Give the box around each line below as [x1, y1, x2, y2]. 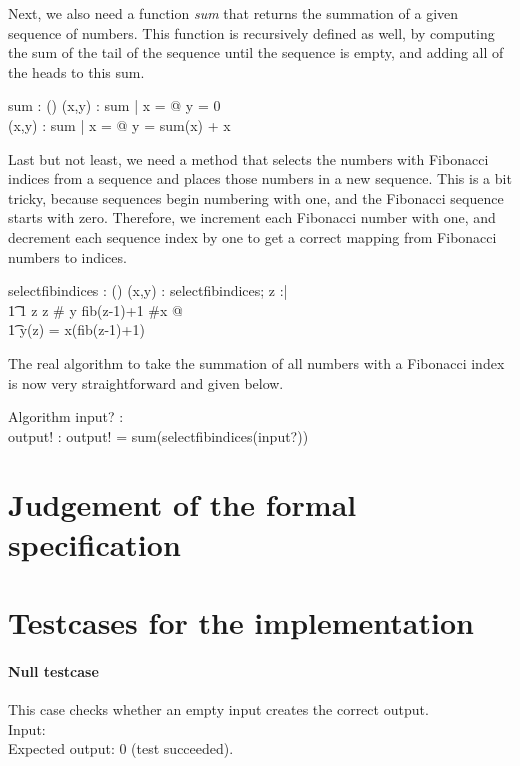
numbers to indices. [8, 246, 127, 267]
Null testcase [8, 660, 99, 681]
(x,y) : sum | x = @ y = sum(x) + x [8, 114, 231, 135]
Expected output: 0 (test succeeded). [8, 738, 234, 759]
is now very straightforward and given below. [8, 372, 284, 393]
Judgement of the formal [8, 484, 357, 525]
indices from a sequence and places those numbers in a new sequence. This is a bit [8, 168, 512, 189]
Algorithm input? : [8, 406, 124, 427]
